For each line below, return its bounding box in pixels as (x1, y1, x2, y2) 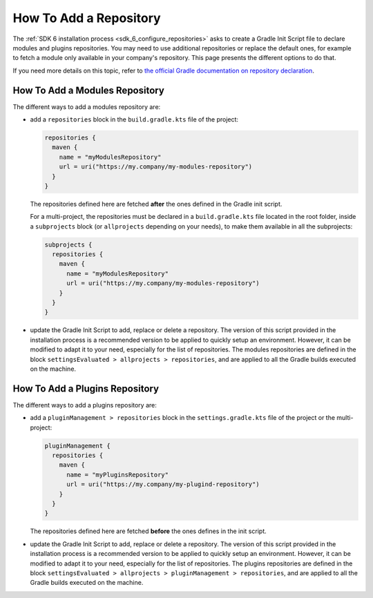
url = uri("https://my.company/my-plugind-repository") (66, 481, 260, 488)
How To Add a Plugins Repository (12, 383, 159, 394)
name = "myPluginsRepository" (66, 470, 169, 479)
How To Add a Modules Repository (12, 84, 165, 96)
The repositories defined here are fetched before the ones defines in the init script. (30, 527, 267, 535)
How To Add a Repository (12, 10, 162, 26)
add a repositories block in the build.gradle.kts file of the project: (30, 115, 238, 124)
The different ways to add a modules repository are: (12, 102, 161, 110)
